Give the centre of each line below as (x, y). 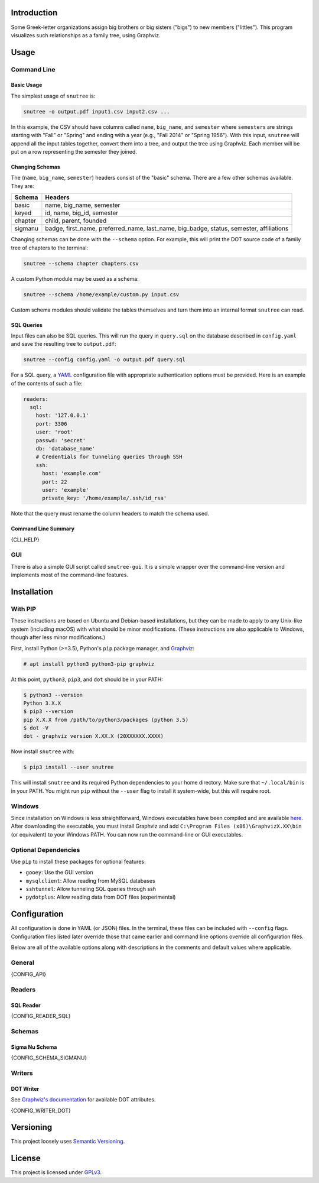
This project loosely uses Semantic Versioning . (68, 1142)
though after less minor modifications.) (58, 637)
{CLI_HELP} (25, 539)
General (23, 962)
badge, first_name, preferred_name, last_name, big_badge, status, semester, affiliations (167, 229)
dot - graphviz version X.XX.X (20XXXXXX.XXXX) (93, 736)
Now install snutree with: (43, 751)
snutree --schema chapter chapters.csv (81, 263)
